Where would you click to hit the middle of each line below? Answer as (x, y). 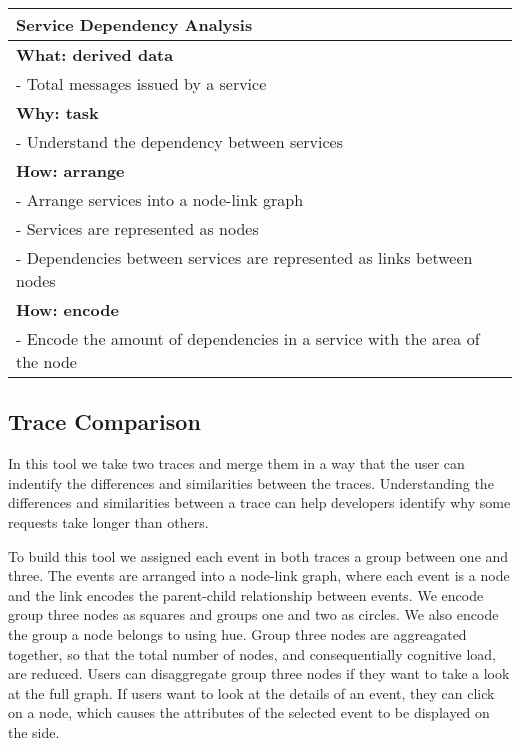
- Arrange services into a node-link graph (160, 199)
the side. (34, 731)
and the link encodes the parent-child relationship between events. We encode (246, 594)
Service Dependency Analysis (134, 24)
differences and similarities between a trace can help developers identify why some (259, 502)
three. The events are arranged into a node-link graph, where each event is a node (259, 575)
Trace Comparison (104, 421)
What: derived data (95, 54)
